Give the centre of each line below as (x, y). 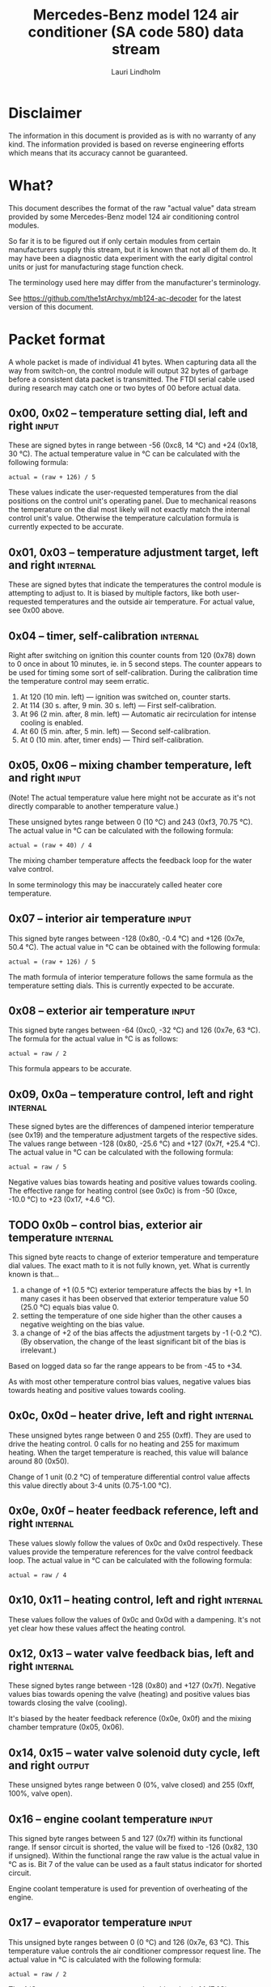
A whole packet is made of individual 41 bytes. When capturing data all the (133, 361)
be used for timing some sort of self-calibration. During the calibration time (133, 673)
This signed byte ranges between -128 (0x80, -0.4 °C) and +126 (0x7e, (127, 938)
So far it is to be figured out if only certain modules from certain (114, 241)
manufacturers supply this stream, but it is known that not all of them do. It (133, 250)
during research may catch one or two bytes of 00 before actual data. (125, 387)
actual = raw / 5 (38, 1167)
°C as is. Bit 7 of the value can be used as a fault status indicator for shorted (135, 1864)
